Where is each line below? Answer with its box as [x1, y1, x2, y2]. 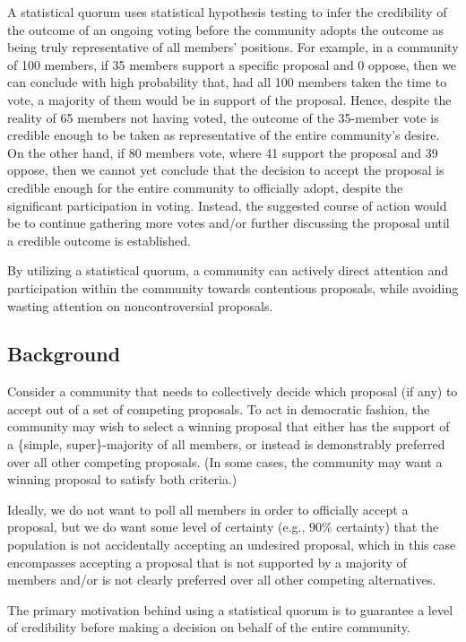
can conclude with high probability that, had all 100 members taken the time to [7, 73, 447, 91]
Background [7, 340, 121, 368]
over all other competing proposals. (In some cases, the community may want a [7, 452, 443, 471]
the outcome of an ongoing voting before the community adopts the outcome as [7, 20, 444, 39]
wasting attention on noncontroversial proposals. [7, 296, 273, 315]
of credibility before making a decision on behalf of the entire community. [7, 618, 410, 637]
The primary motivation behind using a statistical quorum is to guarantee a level [7, 600, 453, 619]
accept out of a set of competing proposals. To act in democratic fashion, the [7, 399, 430, 418]
